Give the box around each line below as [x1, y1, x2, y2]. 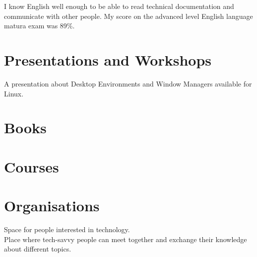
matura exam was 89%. [4, 20, 75, 31]
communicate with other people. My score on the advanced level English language [4, 10, 253, 21]
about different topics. [4, 244, 71, 254]
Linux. [4, 88, 24, 98]
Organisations [4, 195, 100, 216]
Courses [4, 156, 59, 176]
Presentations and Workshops [4, 49, 211, 70]
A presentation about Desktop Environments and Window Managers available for [4, 78, 252, 88]
